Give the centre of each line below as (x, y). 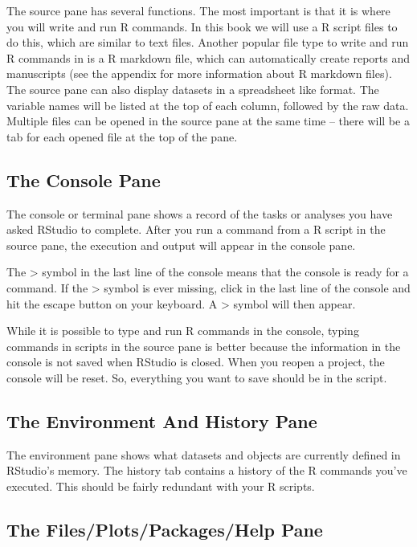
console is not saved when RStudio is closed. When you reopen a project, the (196, 362)
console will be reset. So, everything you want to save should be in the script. (197, 377)
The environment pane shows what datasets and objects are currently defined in (204, 454)
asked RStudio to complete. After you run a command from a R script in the (196, 229)
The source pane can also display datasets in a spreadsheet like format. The (193, 89)
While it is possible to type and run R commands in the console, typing (183, 331)
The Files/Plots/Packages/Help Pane (165, 529)
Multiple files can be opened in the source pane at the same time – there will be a (208, 121)
